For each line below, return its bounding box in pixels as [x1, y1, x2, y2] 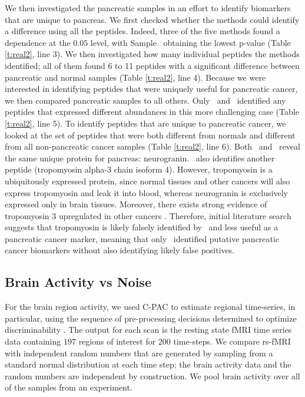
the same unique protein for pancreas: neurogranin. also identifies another [5, 151, 275, 164]
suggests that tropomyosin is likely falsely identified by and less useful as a [5, 221, 278, 233]
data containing [5, 335, 61, 348]
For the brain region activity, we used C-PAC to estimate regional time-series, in [5, 300, 296, 313]
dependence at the [5, 36, 71, 48]
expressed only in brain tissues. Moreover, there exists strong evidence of [5, 198, 267, 210]
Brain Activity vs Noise [5, 273, 151, 291]
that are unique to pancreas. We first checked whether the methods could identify [5, 13, 300, 25]
